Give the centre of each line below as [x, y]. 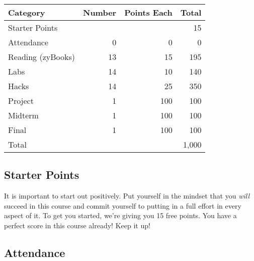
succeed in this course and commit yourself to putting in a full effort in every [123, 205]
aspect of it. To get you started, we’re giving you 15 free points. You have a [120, 215]
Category [27, 12]
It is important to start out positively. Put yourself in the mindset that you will [127, 196]
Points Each [148, 12]
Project [21, 101]
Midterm [23, 115]
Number [100, 12]
